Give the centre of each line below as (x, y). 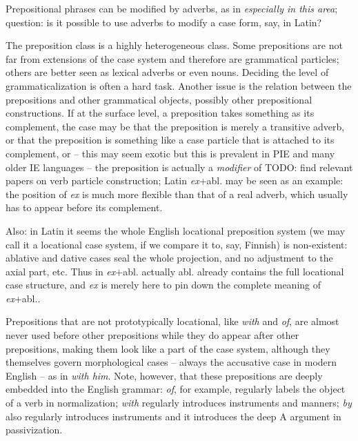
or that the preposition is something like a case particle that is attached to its (170, 140)
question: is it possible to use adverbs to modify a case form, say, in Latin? (164, 22)
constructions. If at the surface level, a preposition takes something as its (160, 113)
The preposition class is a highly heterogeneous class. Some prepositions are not (174, 45)
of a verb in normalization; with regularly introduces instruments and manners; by (179, 403)
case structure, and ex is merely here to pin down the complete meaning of (163, 285)
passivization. (34, 430)
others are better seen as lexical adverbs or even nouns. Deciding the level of (167, 72)
